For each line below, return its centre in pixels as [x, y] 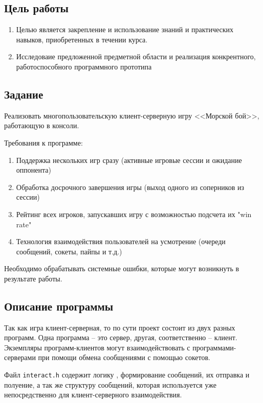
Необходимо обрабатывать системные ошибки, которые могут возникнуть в [122, 268]
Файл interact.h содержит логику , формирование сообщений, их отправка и [127, 375]
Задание [24, 94]
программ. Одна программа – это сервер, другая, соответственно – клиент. [121, 337]
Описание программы [59, 306]
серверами [20, 357]
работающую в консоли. [42, 125]
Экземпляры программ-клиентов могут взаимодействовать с [97, 347]
